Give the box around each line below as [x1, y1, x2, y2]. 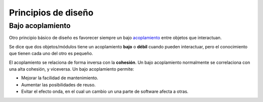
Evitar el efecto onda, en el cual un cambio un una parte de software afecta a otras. [21, 88, 188, 94]
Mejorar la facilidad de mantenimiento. [21, 75, 98, 81]
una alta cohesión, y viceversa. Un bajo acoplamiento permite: [9, 66, 134, 72]
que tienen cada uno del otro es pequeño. [9, 51, 94, 57]
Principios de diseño [9, 7, 94, 18]
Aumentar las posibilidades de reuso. [21, 82, 96, 87]
